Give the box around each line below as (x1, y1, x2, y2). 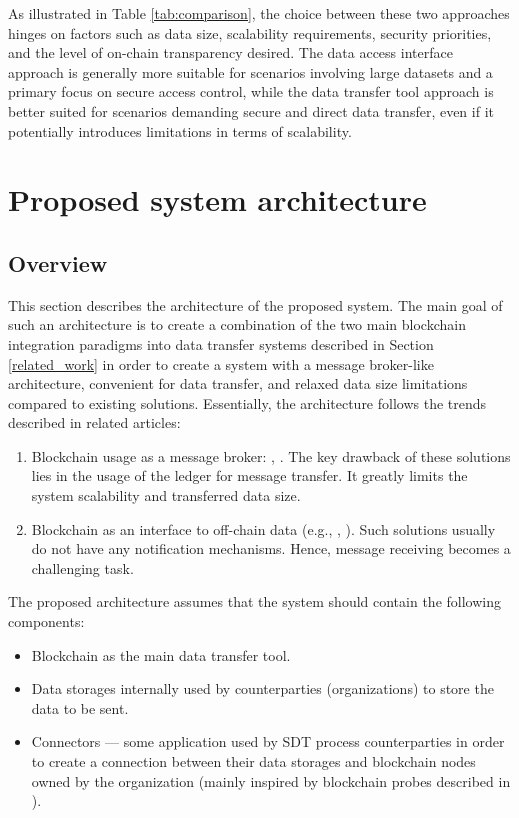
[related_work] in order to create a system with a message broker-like (8, 353, 434, 374)
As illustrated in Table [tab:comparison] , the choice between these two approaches (8, 3, 510, 23)
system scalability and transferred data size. (31, 485, 301, 506)
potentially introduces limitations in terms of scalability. (8, 120, 352, 141)
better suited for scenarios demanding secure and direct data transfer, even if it (8, 100, 494, 121)
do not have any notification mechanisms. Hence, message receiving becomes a (31, 538, 511, 559)
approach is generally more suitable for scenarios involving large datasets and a (8, 61, 493, 82)
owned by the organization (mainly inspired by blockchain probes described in (31, 770, 511, 791)
